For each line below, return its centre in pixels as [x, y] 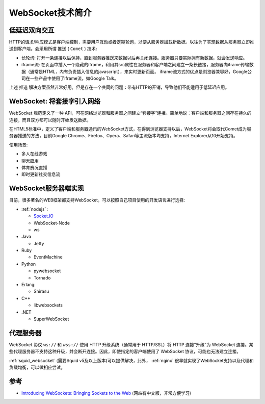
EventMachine [48, 257]
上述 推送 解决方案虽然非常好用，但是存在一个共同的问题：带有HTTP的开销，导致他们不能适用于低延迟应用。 [119, 87]
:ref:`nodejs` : [35, 209]
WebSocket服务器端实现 [47, 189]
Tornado [42, 278]
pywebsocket [47, 271]
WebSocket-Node [52, 223]
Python [29, 264]
